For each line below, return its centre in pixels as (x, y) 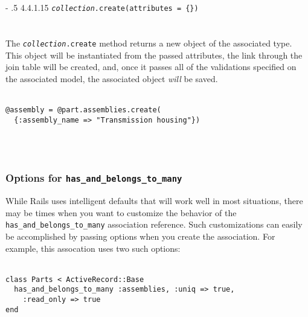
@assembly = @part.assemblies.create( (83, 110)
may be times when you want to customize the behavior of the (121, 212)
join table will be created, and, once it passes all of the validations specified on (151, 67)
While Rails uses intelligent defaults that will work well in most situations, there (154, 201)
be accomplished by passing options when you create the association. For (140, 236)
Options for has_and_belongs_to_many (94, 178)
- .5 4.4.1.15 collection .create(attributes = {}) (102, 7)
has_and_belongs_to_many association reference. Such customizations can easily (154, 224)
